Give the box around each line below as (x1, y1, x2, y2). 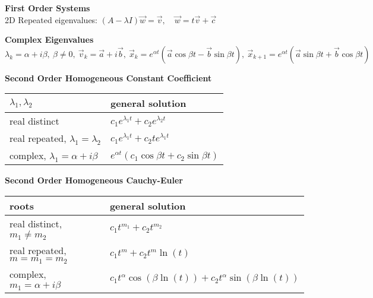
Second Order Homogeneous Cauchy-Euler (5, 174, 183, 186)
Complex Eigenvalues (5, 33, 94, 46)
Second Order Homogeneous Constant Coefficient (5, 71, 212, 84)
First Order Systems (5, 2, 90, 14)
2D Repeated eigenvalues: (5, 13, 98, 26)
